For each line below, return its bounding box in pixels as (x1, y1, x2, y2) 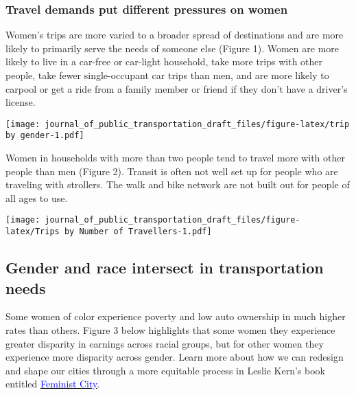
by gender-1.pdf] (5, 131, 84, 141)
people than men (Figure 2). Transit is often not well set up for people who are (5, 163, 338, 178)
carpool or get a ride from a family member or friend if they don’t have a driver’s (5, 81, 348, 95)
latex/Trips (5, 227, 60, 237)
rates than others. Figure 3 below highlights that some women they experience (5, 322, 335, 337)
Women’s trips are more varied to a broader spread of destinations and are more (5, 27, 344, 42)
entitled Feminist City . (5, 376, 100, 391)
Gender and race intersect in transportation (5, 257, 324, 278)
